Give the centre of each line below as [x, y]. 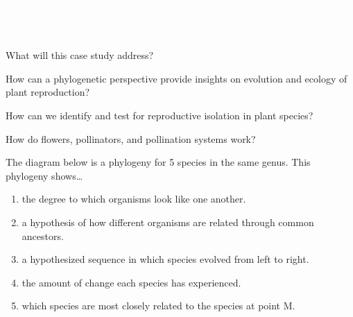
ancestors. [43, 235]
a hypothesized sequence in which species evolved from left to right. [165, 259]
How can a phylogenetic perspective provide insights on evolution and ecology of [176, 78]
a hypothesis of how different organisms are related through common [168, 222]
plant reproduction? [48, 92]
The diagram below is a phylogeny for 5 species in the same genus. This [158, 162]
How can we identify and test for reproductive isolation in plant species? [160, 115]
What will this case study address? [80, 55]
